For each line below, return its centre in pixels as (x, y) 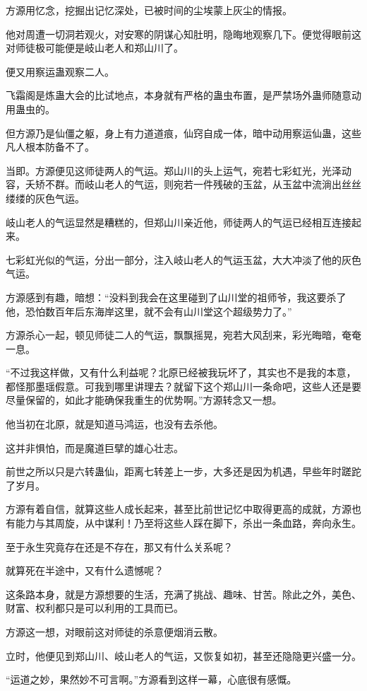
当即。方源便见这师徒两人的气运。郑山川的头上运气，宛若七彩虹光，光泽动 (179, 170)
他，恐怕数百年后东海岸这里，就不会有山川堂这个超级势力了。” (149, 311)
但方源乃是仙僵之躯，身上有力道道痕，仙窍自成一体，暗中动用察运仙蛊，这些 (183, 133)
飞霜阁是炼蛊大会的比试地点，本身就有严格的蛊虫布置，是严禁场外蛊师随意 (179, 95)
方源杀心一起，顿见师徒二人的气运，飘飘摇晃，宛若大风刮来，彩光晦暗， (174, 335)
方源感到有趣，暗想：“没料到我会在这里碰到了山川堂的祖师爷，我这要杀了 (176, 297)
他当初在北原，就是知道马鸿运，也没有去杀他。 (114, 424)
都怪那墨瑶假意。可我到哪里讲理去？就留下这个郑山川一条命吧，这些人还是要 (183, 386)
